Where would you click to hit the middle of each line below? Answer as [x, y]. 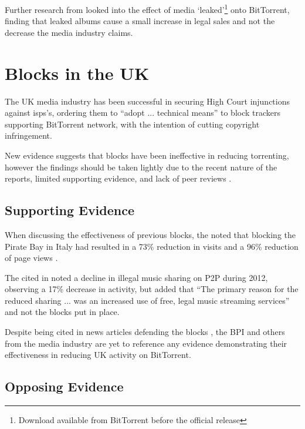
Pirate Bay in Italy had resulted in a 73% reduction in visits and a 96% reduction [152, 246]
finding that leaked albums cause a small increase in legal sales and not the [140, 21]
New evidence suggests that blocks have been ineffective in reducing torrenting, [147, 155]
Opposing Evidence [64, 386]
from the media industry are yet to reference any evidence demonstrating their [146, 343]
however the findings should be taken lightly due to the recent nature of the [141, 167]
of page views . [31, 258]
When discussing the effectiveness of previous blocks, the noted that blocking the [150, 234]
